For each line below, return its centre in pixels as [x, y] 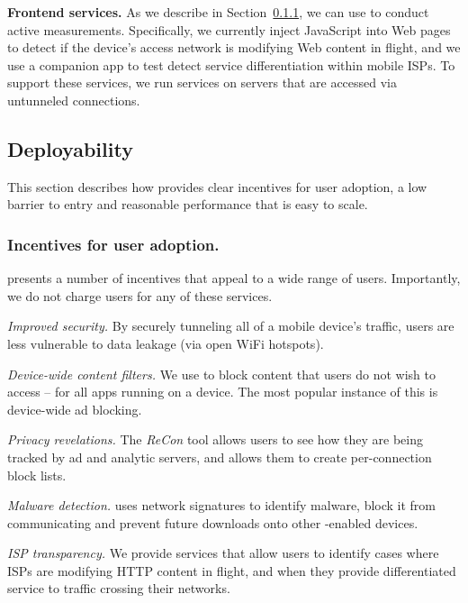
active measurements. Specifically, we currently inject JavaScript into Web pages [229, 29]
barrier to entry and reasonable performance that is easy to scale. [188, 204]
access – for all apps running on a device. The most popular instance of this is [223, 392]
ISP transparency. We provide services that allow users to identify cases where [223, 553]
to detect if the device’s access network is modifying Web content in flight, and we [234, 47]
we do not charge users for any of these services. [140, 295]
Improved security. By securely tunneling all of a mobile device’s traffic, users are [231, 326]
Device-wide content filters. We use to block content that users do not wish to [222, 374]
